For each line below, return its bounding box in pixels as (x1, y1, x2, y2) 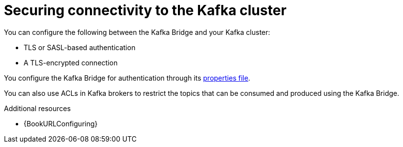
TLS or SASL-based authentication (24, 43, 136, 52)
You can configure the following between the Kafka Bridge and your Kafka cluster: (4, 28, 270, 36)
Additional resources (4, 104, 71, 113)
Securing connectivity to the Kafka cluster (4, 2, 287, 19)
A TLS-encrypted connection (24, 58, 118, 67)
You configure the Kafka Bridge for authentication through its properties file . (4, 73, 251, 82)
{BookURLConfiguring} (24, 119, 98, 128)
